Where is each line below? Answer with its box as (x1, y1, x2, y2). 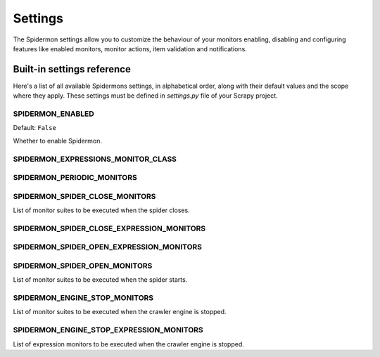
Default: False (13, 124, 56, 132)
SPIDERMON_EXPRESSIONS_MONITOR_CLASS (13, 154, 177, 164)
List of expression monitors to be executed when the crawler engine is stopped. (13, 339, 244, 348)
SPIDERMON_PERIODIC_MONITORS (13, 173, 137, 183)
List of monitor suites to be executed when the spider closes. (13, 206, 190, 214)
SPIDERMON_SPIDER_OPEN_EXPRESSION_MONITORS (13, 242, 202, 252)
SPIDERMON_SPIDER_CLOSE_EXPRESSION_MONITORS (13, 223, 206, 233)
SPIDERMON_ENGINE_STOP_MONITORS (13, 293, 154, 303)
